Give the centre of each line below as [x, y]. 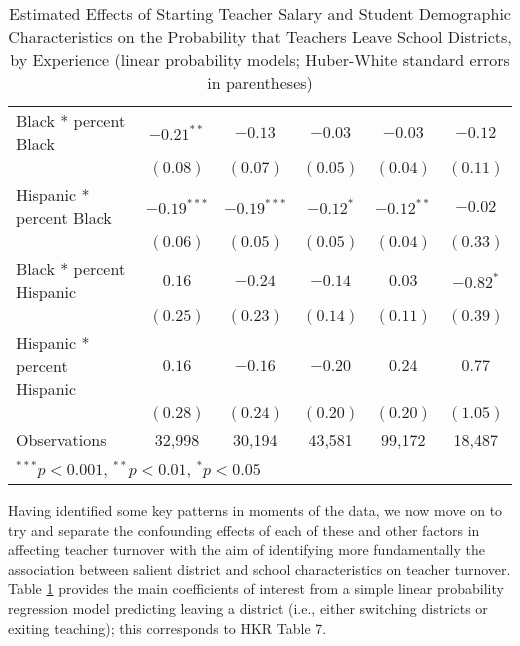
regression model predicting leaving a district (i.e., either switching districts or [248, 607]
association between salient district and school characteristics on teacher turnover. [259, 568]
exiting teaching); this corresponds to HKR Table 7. [167, 627]
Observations [61, 439]
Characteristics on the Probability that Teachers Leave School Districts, [260, 36]
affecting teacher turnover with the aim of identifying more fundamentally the [246, 549]
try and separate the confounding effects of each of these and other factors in [244, 529]
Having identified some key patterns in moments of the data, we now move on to [255, 510]
